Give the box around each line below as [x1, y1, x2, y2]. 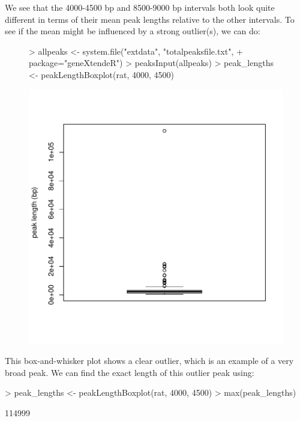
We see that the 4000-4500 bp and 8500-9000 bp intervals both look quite [5, 1, 275, 13]
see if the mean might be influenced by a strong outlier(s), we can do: [5, 25, 260, 37]
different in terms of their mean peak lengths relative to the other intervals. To [5, 13, 295, 25]
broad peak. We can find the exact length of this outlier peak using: [5, 366, 254, 378]
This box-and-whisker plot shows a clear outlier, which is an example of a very [5, 354, 294, 367]
